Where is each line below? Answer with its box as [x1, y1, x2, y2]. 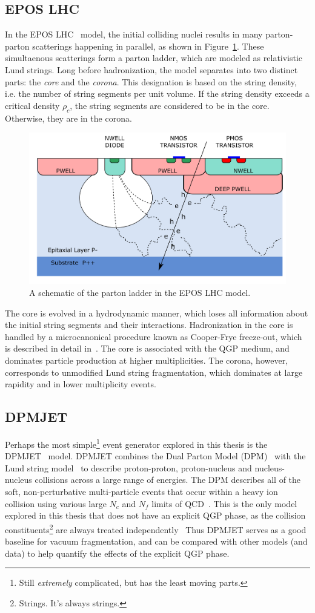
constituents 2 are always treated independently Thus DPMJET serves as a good [5, 521, 307, 536]
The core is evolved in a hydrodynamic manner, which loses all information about [5, 306, 308, 319]
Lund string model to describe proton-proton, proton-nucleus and [5, 461, 252, 474]
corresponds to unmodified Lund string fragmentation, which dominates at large [5, 366, 303, 378]
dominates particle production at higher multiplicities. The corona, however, [5, 354, 288, 367]
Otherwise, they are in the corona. [5, 111, 132, 124]
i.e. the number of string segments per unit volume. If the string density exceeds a [5, 87, 310, 100]
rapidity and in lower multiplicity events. [5, 378, 156, 390]
